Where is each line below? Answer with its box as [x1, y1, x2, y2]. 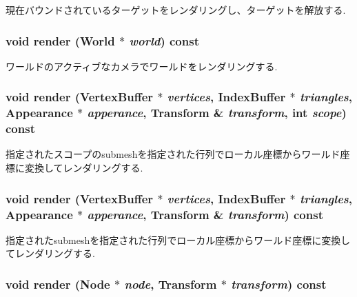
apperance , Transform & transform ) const [87, 205, 323, 223]
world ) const [129, 32, 199, 49]
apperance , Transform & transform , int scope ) [87, 104, 347, 121]
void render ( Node [6, 275, 110, 292]
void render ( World [6, 32, 115, 49]
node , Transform [124, 275, 217, 292]
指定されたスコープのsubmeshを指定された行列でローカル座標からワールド [6, 147, 340, 161]
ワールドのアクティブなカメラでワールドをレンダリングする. [6, 59, 278, 73]
